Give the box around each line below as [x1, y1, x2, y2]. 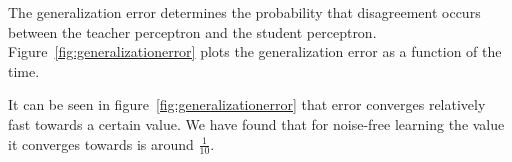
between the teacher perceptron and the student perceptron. [8, 21, 377, 42]
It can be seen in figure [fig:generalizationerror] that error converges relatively [8, 94, 486, 115]
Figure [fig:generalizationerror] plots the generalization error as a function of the [8, 41, 502, 62]
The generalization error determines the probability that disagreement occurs [8, 2, 481, 22]
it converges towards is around [8, 133, 194, 154]
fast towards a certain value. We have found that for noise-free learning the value [8, 113, 505, 134]
